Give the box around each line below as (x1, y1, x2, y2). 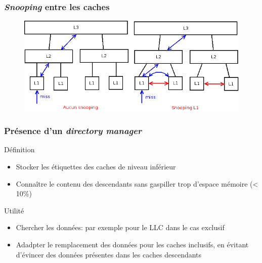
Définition (4, 144, 35, 155)
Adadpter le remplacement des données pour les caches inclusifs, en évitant (16, 239, 249, 249)
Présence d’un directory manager (4, 124, 142, 137)
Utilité (4, 205, 24, 215)
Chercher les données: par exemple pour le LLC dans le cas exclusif (16, 222, 225, 233)
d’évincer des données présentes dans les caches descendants (16, 249, 202, 259)
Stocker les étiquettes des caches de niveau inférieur (16, 161, 176, 171)
